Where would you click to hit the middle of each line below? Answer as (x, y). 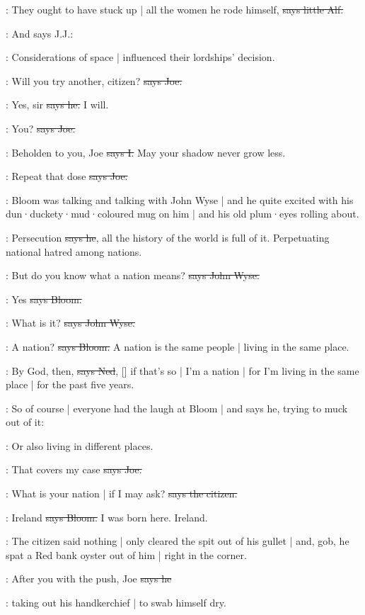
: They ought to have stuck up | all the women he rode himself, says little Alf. (175, 9)
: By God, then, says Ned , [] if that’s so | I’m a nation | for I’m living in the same (182, 370)
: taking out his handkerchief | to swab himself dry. (116, 603)
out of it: (25, 422)
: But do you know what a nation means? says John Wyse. (133, 275)
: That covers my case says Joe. (74, 469)
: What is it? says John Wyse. (70, 323)
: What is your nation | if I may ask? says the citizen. (122, 493)
